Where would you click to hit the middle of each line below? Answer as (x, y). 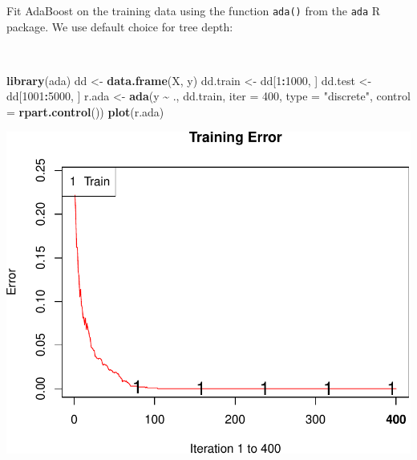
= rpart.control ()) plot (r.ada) (85, 112)
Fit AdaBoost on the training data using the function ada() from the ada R (194, 10)
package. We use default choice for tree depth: (120, 26)
